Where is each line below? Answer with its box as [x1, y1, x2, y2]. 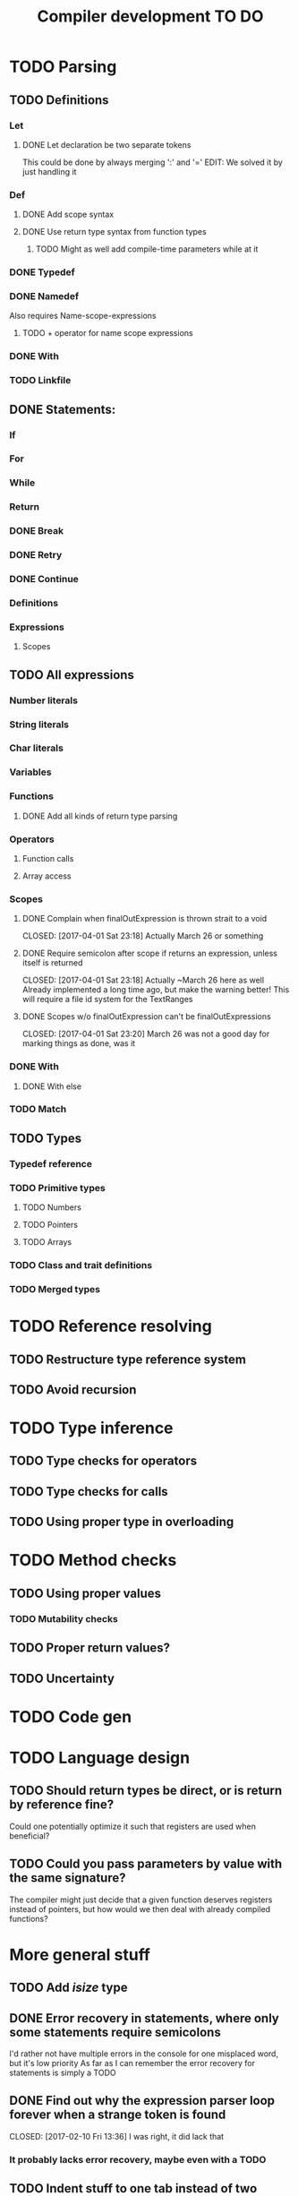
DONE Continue [9, 573, 79, 586]
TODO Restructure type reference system [9, 1351, 246, 1367]
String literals [9, 718, 70, 731]
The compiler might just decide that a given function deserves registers [9, 1894, 273, 1905]
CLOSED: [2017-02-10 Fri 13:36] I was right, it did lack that [9, 2131, 225, 2141]
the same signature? [9, 1870, 126, 1886]
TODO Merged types [9, 1282, 101, 1295]
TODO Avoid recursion [9, 1382, 137, 1397]
